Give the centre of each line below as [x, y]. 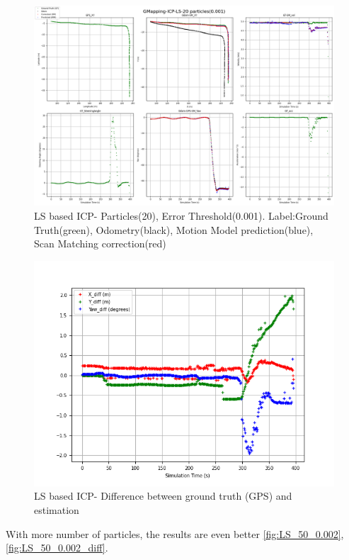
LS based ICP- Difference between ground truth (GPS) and [163, 496]
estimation [57, 509]
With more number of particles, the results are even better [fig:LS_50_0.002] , [175, 533]
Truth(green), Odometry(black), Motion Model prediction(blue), [174, 229]
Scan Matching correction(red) [100, 243]
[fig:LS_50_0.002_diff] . [57, 548]
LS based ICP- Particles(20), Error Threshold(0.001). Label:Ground [181, 215]
